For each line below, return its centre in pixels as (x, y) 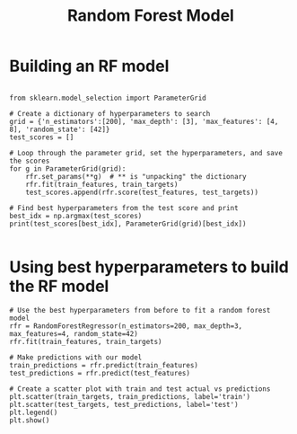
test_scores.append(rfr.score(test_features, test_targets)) (142, 192)
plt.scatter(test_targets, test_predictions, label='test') (124, 404)
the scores (30, 161)
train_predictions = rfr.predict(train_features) (104, 365)
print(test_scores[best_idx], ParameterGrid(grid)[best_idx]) (128, 224)
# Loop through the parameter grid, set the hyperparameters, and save (146, 153)
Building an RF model (89, 66)
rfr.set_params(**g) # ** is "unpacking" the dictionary (136, 176)
